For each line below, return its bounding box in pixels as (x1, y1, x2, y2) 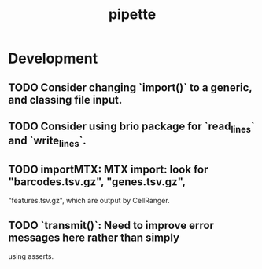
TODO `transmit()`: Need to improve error (8, 218, 215, 232)
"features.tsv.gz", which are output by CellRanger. (8, 196, 171, 205)
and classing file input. (8, 93, 123, 107)
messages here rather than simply (8, 231, 179, 244)
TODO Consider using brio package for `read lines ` (8, 119, 255, 135)
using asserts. (8, 251, 54, 260)
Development (8, 49, 98, 67)
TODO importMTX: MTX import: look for (8, 162, 208, 176)
